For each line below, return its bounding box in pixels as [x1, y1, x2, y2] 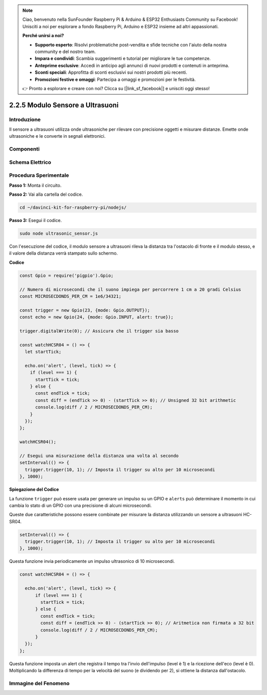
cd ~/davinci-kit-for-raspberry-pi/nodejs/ [19, 205, 127, 211]
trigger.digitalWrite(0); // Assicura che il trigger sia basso [19, 328, 179, 334]
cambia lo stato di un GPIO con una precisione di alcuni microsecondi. [9, 502, 152, 508]
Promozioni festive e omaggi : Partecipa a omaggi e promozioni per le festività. [35, 76, 196, 82]
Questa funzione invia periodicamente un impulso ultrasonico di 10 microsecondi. [9, 558, 175, 564]
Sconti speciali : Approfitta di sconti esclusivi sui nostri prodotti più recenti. [35, 69, 187, 75]
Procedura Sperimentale [9, 172, 69, 179]
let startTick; [25, 349, 62, 355]
